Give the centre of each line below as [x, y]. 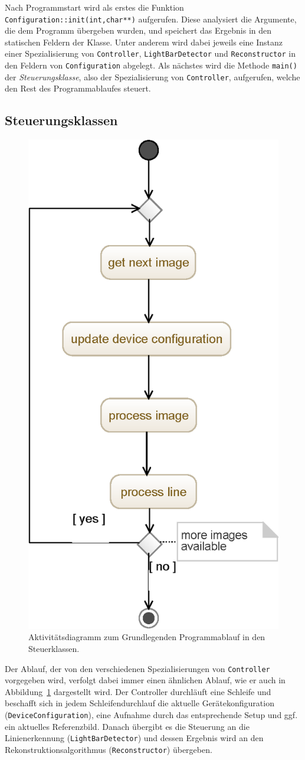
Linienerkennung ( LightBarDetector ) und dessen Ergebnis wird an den [134, 738]
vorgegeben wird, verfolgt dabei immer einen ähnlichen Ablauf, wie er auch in [145, 680]
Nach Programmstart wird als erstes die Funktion [94, 7]
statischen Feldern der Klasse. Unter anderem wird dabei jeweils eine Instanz [144, 42]
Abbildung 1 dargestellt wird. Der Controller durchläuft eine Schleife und [138, 691]
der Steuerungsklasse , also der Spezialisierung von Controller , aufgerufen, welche [152, 76]
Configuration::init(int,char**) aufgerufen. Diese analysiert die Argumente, [151, 19]
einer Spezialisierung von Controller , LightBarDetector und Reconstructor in [150, 53]
